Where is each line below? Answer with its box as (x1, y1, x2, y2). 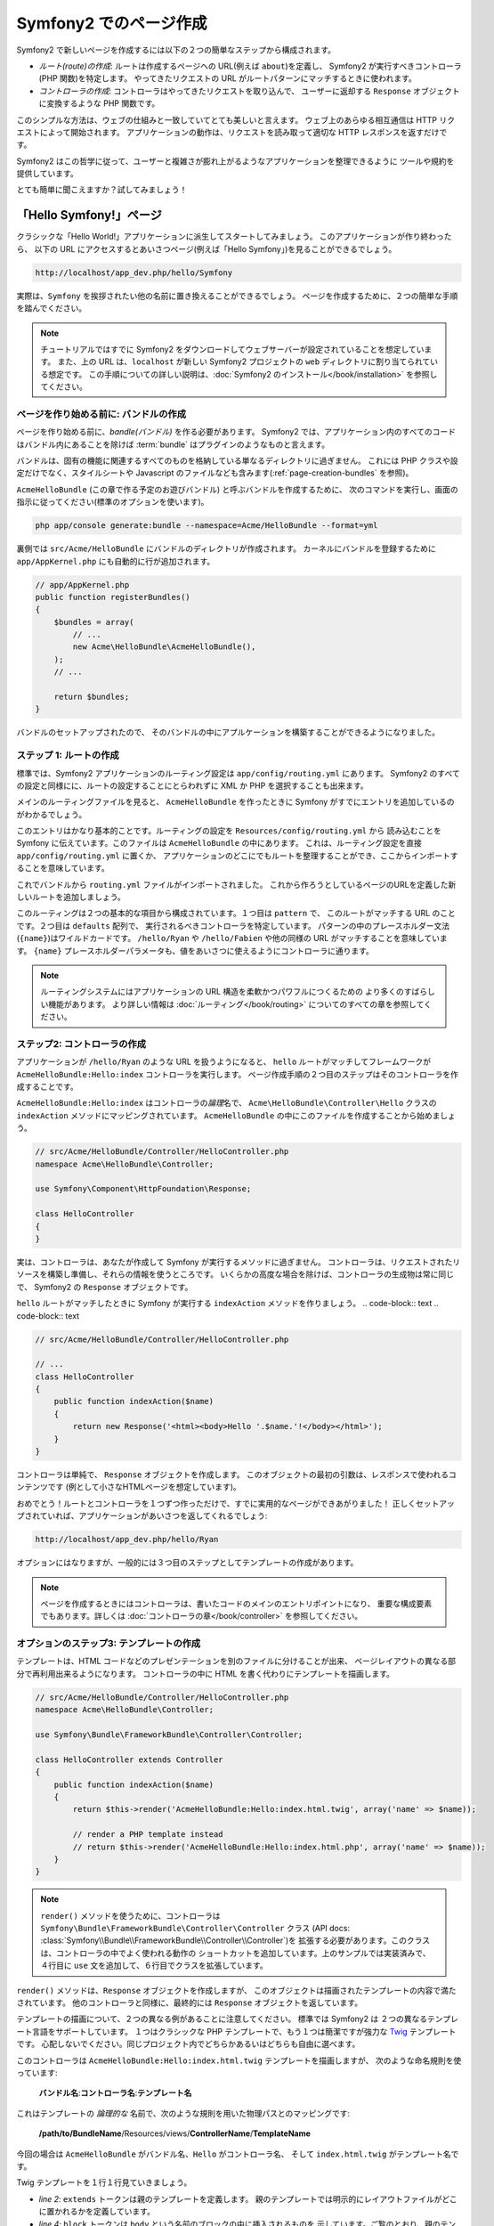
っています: (16, 2067, 58, 2078)
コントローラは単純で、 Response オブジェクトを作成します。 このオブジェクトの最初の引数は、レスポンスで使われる (16, 1469, 449, 1480)
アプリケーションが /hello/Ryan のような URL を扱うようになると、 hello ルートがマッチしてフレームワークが (16, 1056, 432, 1068)
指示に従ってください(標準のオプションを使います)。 (16, 497, 209, 508)
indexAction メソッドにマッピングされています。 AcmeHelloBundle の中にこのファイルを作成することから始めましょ (16, 1109, 456, 1121)
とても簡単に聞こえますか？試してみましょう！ (16, 184, 188, 195)
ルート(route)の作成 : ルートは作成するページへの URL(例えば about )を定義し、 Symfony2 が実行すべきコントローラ (38, 61, 462, 71)
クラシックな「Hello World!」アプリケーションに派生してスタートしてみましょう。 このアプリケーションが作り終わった (16, 232, 453, 242)
